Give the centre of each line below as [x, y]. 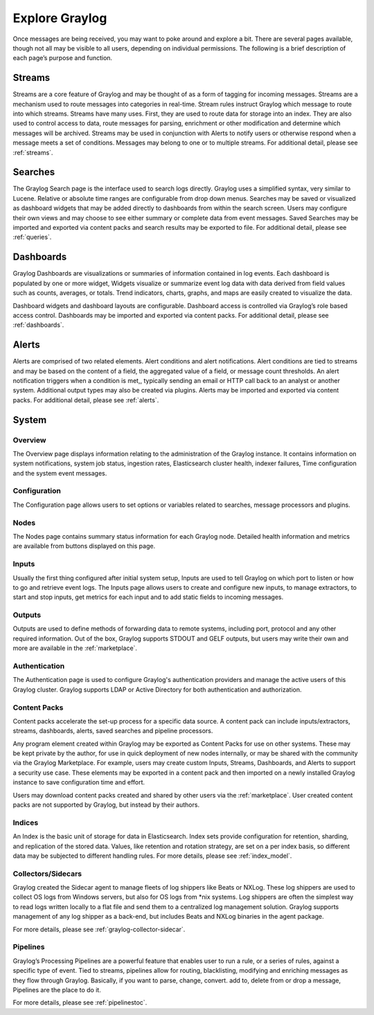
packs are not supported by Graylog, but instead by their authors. [106, 805]
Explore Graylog [60, 18]
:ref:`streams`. [33, 152]
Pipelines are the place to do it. [57, 989]
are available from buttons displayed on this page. [84, 546]
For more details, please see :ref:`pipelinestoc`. [80, 1003]
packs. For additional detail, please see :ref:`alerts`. [86, 400]
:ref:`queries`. [32, 237]
